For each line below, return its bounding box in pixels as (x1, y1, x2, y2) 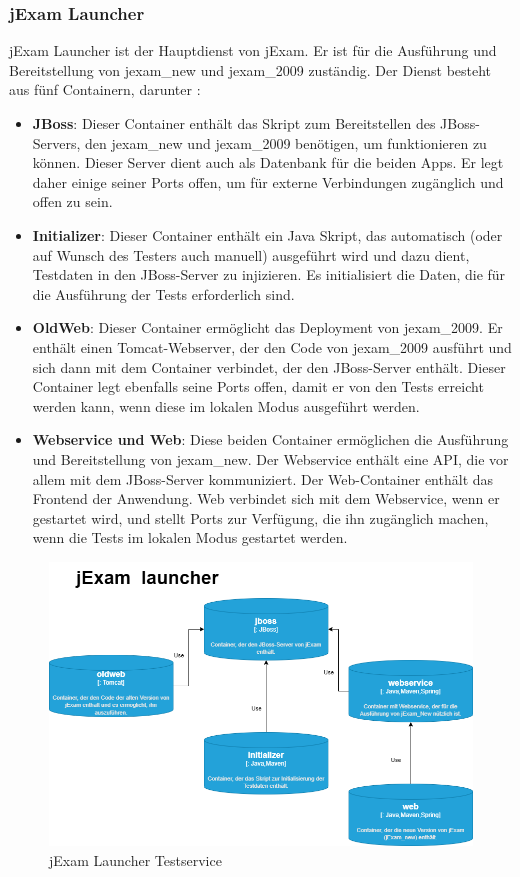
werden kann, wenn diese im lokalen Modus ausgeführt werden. (32, 395, 420, 416)
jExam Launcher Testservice (49, 850, 222, 871)
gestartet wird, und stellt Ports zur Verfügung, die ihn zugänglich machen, (32, 507, 489, 528)
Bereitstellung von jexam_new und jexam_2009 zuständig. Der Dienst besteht (9, 59, 492, 80)
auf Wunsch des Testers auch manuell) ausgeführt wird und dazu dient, (32, 244, 470, 265)
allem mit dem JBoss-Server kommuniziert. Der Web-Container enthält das (32, 468, 494, 489)
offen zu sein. (32, 191, 113, 212)
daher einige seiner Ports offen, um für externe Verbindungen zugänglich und (32, 171, 504, 192)
